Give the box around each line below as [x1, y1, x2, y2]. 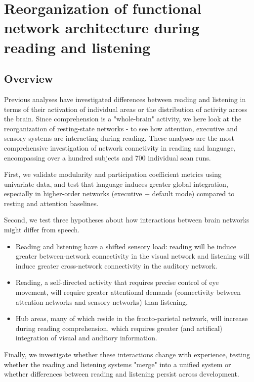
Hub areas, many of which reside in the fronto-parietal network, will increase [15, 313, 248, 324]
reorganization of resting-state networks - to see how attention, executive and [4, 123, 238, 133]
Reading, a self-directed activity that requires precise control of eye [15, 277, 219, 287]
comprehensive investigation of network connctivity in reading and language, [4, 142, 236, 153]
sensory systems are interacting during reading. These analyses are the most [4, 133, 234, 143]
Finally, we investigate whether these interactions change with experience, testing [4, 349, 250, 360]
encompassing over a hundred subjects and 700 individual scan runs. [4, 152, 211, 163]
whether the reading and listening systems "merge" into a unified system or [4, 359, 231, 369]
